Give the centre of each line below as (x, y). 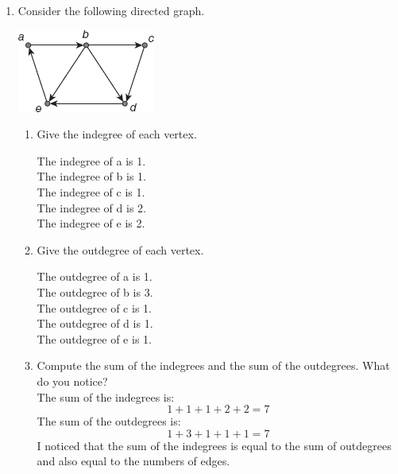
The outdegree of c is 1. (94, 307)
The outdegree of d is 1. (95, 323)
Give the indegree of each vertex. (117, 134)
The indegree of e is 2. (91, 223)
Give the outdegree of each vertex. (120, 249)
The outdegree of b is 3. (95, 291)
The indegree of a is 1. (91, 160)
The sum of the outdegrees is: (109, 421)
